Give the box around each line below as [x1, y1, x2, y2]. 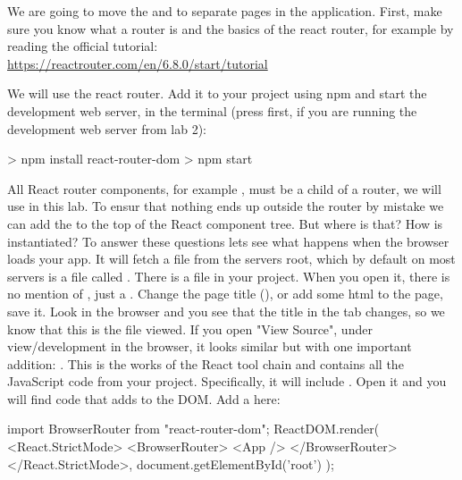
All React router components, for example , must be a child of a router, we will [7, 179, 441, 198]
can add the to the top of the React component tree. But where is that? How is [7, 214, 443, 232]
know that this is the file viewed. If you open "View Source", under [7, 319, 373, 338]
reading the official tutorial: [7, 37, 158, 55]
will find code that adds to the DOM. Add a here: [7, 389, 281, 408]
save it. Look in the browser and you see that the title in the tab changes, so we [7, 301, 445, 320]
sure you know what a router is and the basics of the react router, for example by [7, 19, 454, 38]
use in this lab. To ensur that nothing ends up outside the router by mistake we [7, 197, 444, 215]
